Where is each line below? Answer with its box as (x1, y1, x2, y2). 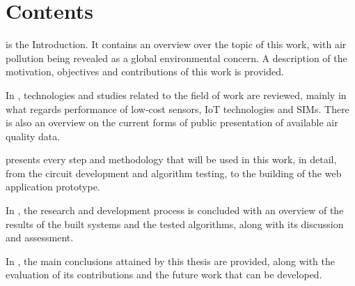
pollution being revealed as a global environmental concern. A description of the (6, 50, 347, 65)
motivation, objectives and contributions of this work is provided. (6, 64, 284, 79)
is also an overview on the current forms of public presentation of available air (6, 115, 338, 130)
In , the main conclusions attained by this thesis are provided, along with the (6, 253, 335, 268)
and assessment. (6, 230, 74, 245)
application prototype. (6, 179, 100, 194)
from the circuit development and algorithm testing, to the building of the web (6, 165, 342, 180)
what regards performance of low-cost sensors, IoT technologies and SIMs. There (6, 101, 349, 116)
